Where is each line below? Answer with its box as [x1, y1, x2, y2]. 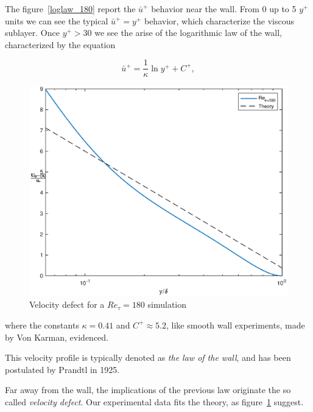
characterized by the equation [5, 38, 116, 51]
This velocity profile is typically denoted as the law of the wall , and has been [5, 351, 291, 364]
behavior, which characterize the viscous [144, 14, 295, 27]
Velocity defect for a [29, 298, 105, 311]
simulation [147, 298, 187, 311]
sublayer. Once [5, 26, 60, 39]
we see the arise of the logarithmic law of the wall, [94, 26, 283, 39]
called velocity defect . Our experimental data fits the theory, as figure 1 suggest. [5, 395, 304, 408]
